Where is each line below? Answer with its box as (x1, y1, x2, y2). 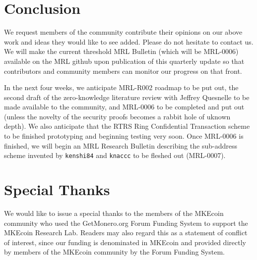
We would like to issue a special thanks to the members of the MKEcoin (4, 208, 224, 218)
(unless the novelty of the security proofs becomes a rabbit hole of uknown (4, 111, 231, 121)
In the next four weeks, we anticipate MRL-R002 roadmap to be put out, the (4, 82, 239, 93)
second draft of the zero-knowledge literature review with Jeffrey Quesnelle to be (4, 92, 250, 102)
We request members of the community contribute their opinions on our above (4, 27, 243, 37)
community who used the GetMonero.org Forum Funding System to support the (4, 217, 248, 228)
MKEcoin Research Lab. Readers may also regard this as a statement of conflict (4, 227, 248, 238)
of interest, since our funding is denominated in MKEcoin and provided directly (4, 237, 246, 247)
